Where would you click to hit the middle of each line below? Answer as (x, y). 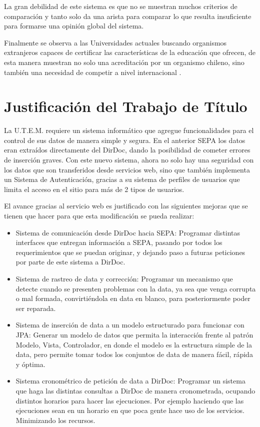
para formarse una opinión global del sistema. (74, 26)
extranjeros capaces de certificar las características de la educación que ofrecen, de (130, 52)
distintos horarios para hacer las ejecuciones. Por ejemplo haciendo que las (130, 400)
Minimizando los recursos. (55, 420)
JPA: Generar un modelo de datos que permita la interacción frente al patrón (134, 334)
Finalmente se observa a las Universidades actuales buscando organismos (115, 42)
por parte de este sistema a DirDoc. (70, 262)
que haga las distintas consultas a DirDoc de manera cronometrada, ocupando (135, 390)
